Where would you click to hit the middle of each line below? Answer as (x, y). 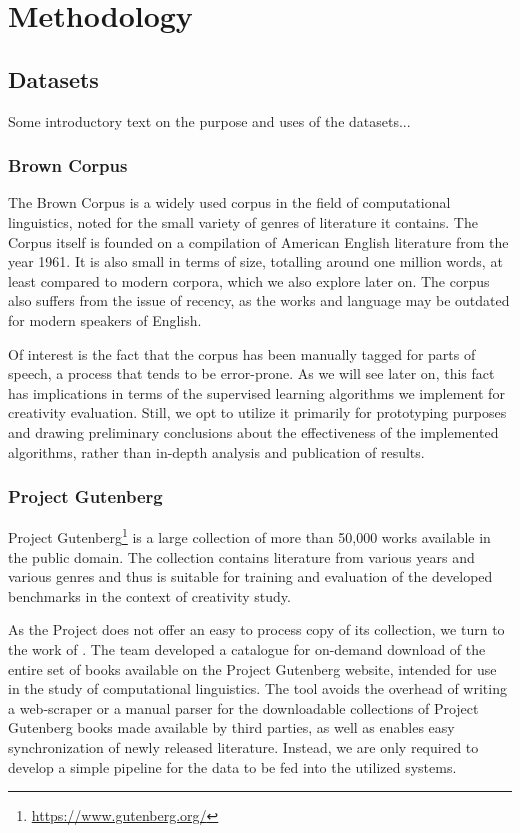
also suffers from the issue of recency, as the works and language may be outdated (259, 300)
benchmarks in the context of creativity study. (149, 595)
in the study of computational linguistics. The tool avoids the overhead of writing (257, 688)
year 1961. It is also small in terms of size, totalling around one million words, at (255, 261)
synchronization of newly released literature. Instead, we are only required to (243, 746)
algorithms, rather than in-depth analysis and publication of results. (216, 451)
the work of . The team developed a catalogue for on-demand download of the (247, 648)
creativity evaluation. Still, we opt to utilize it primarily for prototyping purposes (257, 412)
